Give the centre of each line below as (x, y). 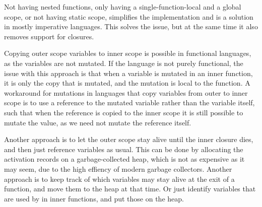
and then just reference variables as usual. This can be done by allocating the (124, 149)
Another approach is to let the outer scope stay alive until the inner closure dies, (129, 139)
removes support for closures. (49, 36)
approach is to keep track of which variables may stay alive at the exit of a (119, 179)
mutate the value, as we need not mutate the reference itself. (98, 122)
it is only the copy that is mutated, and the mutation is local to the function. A (127, 83)
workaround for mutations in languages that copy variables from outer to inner (126, 92)
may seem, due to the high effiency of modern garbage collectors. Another (118, 168)
